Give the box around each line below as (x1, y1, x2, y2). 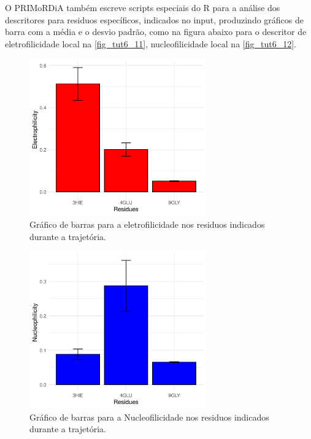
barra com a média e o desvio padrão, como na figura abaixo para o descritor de (5, 25, 307, 38)
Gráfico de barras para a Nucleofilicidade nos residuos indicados (29, 410, 269, 423)
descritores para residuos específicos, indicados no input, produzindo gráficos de (5, 13, 304, 26)
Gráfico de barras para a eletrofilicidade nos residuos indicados (29, 217, 265, 230)
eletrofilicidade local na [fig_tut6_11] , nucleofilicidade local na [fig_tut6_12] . (5, 37, 296, 50)
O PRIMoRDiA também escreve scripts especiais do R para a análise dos (5, 1, 280, 14)
